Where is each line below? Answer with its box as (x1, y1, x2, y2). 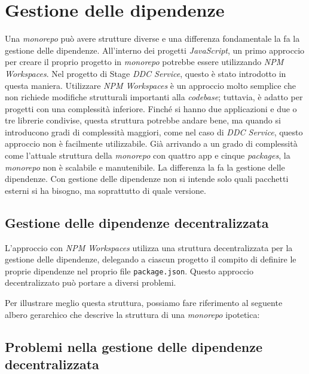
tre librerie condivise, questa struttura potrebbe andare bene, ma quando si (5, 114, 281, 126)
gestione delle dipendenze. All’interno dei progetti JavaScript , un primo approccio (5, 44, 305, 56)
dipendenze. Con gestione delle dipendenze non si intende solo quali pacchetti (5, 172, 289, 185)
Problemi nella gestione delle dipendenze (5, 337, 263, 356)
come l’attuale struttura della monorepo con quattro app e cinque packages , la (5, 149, 290, 162)
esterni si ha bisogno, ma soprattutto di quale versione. (5, 184, 206, 196)
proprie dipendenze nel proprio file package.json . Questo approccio (5, 264, 253, 277)
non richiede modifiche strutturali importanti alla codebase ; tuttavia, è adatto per (5, 91, 303, 103)
